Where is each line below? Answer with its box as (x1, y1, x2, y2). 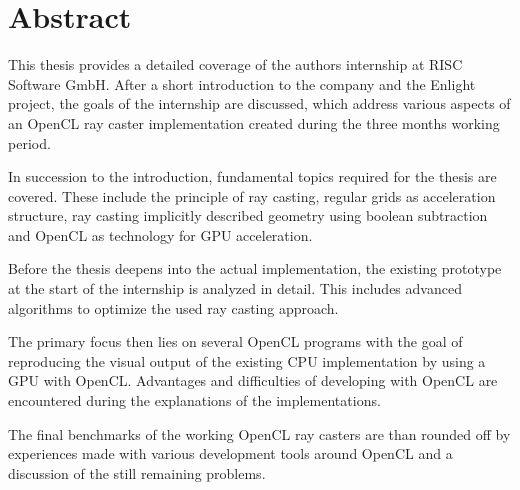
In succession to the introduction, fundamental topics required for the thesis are (8, 166, 497, 187)
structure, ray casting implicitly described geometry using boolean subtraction (8, 205, 488, 226)
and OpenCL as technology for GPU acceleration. (8, 224, 313, 245)
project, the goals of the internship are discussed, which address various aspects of (8, 93, 511, 114)
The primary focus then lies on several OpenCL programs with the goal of (8, 331, 463, 352)
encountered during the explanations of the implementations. (8, 390, 381, 411)
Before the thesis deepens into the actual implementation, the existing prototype (8, 258, 502, 279)
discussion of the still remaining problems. (8, 462, 266, 483)
